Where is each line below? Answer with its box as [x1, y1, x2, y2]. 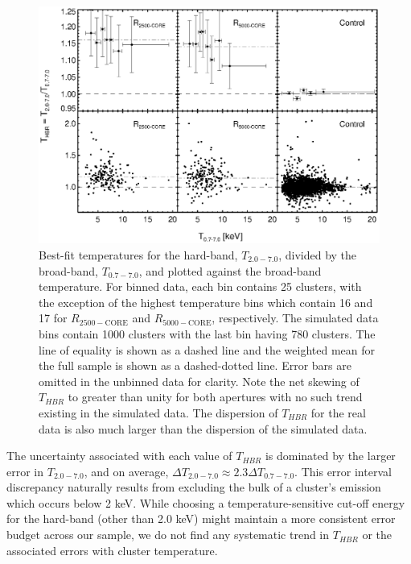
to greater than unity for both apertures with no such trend [68, 388, 363, 405]
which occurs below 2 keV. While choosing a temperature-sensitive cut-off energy [6, 494, 405, 511]
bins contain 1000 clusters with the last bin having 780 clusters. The [39, 325, 376, 342]
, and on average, [84, 462, 169, 479]
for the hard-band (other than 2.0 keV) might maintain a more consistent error [6, 510, 396, 527]
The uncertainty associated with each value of [6, 447, 232, 464]
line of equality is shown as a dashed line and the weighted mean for [39, 341, 375, 358]
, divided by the [278, 246, 357, 263]
